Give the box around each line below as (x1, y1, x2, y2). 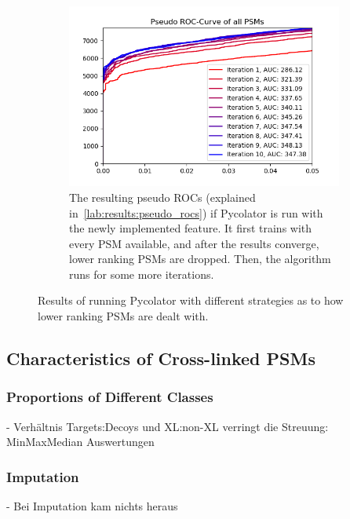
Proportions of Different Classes (6, 387, 213, 407)
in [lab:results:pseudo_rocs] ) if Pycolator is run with (69, 204, 323, 221)
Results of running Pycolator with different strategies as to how (38, 292, 344, 309)
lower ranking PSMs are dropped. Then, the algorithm (69, 250, 331, 267)
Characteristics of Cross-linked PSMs (6, 346, 315, 371)
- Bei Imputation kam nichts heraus (6, 498, 178, 514)
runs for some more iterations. (69, 265, 214, 282)
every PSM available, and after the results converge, (69, 235, 319, 251)
